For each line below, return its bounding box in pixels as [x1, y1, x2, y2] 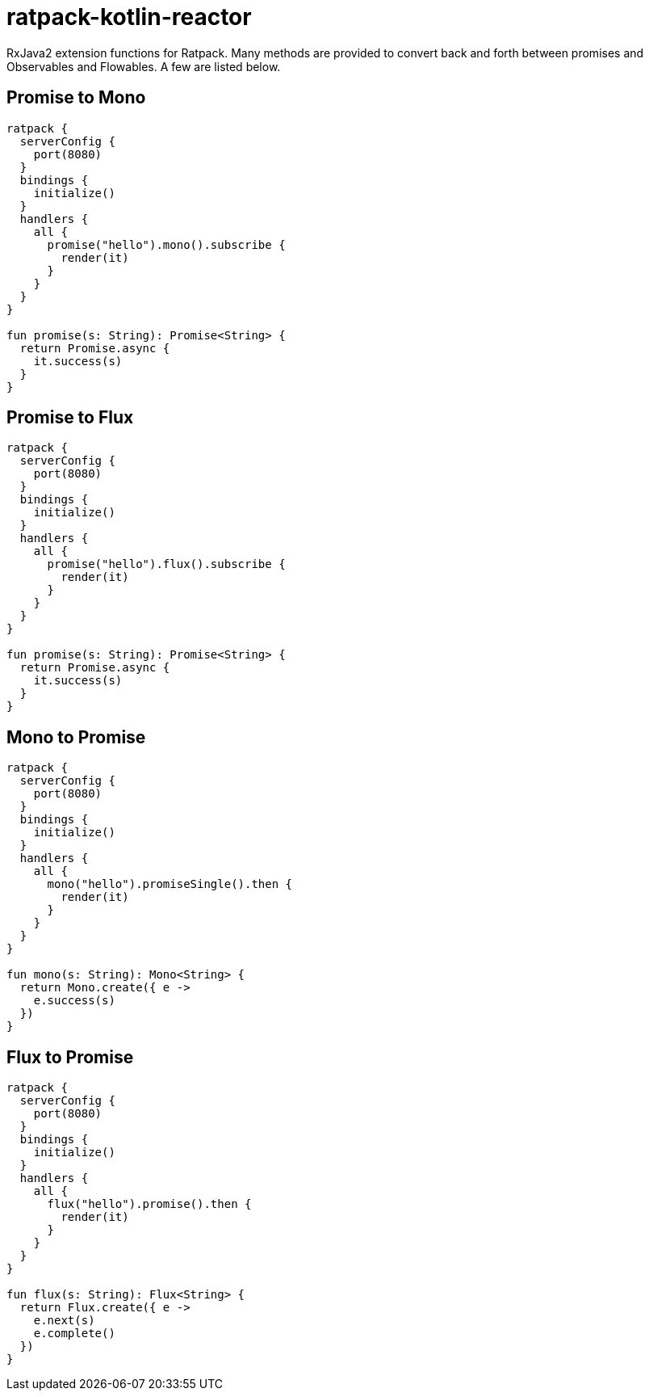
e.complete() [33, 1327, 115, 1340]
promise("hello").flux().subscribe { [47, 558, 286, 571]
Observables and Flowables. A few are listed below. [6, 59, 281, 74]
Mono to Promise [6, 726, 146, 747]
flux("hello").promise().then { [47, 1197, 252, 1211]
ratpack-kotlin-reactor [6, 3, 252, 31]
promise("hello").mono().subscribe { [47, 238, 286, 251]
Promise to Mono [6, 87, 146, 108]
